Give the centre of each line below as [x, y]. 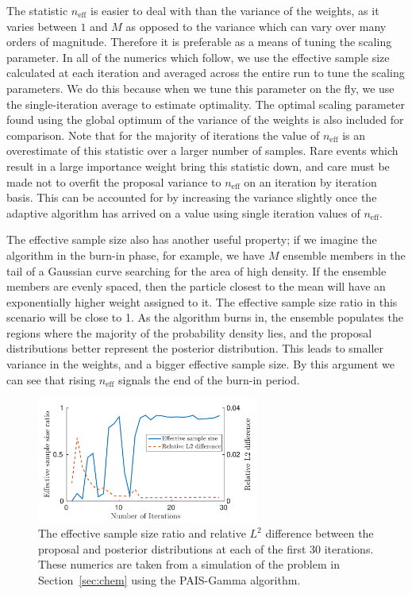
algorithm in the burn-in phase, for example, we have [136, 255]
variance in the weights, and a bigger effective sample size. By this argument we [200, 364]
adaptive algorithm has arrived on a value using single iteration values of [183, 212]
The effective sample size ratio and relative [142, 533]
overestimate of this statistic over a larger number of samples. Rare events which [202, 150]
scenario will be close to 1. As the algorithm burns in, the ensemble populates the [205, 317]
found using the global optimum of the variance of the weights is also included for [205, 120]
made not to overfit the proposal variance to [114, 181]
